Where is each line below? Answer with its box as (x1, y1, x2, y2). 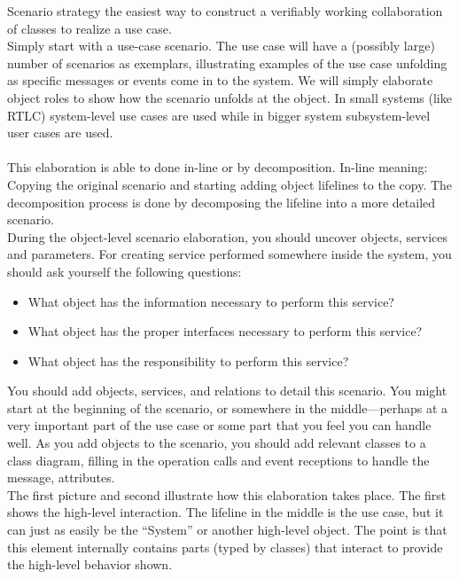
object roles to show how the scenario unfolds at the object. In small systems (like (7, 88, 452, 106)
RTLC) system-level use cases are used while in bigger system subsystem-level (7, 106, 431, 124)
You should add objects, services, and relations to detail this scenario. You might (7, 381, 447, 400)
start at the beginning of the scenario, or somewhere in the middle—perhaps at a (7, 398, 448, 417)
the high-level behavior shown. (7, 555, 173, 574)
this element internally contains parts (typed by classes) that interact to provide (7, 537, 443, 556)
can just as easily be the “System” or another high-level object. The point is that (7, 520, 447, 539)
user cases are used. (7, 123, 113, 142)
